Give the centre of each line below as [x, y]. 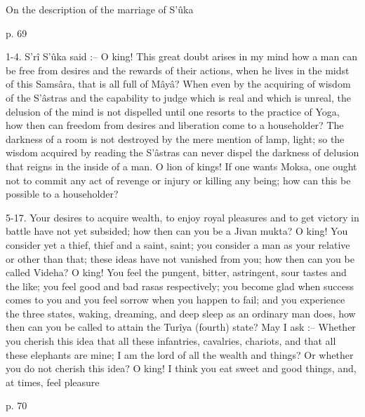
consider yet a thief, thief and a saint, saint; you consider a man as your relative [178, 244]
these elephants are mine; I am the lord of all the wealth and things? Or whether [180, 354]
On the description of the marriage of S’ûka [100, 9]
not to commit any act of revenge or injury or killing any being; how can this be [178, 180]
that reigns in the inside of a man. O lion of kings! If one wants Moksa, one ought [181, 166]
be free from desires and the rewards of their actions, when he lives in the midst [178, 70]
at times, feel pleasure [53, 382]
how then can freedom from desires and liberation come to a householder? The [175, 125]
